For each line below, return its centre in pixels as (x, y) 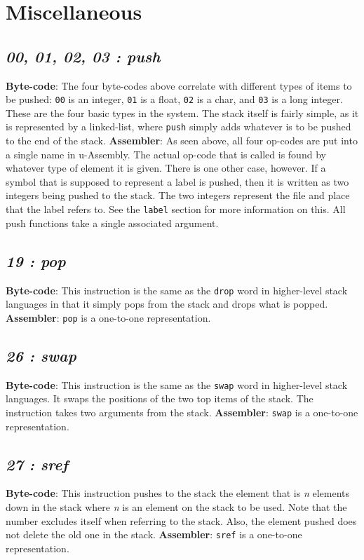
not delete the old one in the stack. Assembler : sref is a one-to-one (154, 534)
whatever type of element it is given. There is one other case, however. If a (166, 168)
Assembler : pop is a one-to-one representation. (108, 317)
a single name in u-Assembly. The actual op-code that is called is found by (166, 154)
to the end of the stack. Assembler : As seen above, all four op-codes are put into (182, 141)
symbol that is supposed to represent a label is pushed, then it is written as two (177, 181)
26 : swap (41, 355)
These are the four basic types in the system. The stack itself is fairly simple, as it (182, 112)
